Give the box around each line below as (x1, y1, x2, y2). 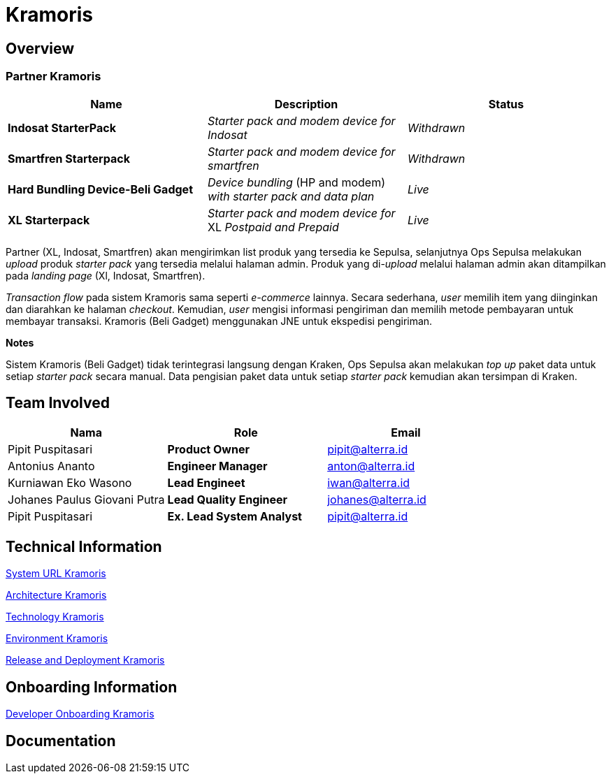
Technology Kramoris (6, 611, 104, 623)
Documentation (6, 731, 116, 750)
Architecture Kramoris (6, 589, 107, 602)
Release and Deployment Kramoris (6, 654, 165, 667)
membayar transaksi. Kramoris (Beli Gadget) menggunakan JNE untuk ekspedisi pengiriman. (6, 314, 433, 327)
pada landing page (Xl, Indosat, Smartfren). (6, 269, 206, 282)
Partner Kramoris (6, 69, 101, 84)
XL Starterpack (8, 212, 90, 227)
